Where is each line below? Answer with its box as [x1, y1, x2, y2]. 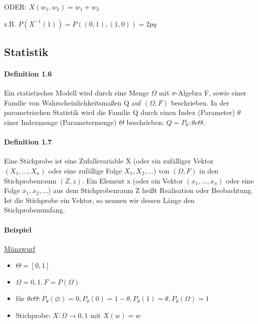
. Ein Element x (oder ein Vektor [82, 175, 183, 185]
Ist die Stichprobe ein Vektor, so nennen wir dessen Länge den [4, 194, 195, 205]
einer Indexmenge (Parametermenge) [4, 116, 117, 127]
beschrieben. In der [171, 97, 230, 107]
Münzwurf [4, 243, 35, 253]
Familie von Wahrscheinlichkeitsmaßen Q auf [4, 97, 141, 107]
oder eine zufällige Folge [48, 165, 122, 175]
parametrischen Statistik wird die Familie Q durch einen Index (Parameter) [4, 107, 235, 117]
